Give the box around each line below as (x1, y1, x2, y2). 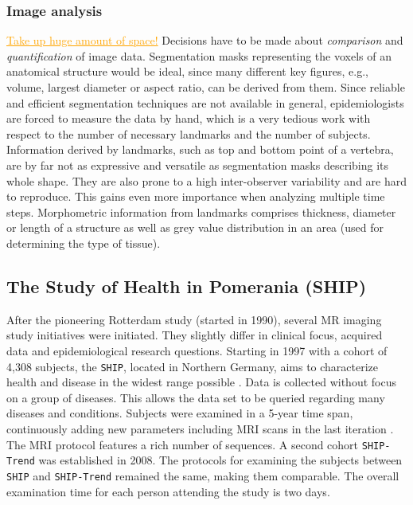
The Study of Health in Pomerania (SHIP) (6, 273, 367, 298)
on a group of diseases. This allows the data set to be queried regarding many (6, 389, 385, 405)
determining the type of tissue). (6, 234, 161, 251)
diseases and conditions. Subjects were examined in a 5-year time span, (6, 405, 353, 421)
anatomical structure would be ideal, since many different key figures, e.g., (6, 63, 368, 80)
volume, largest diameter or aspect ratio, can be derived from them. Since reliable (6, 79, 405, 95)
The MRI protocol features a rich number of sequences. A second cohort (6, 436, 359, 452)
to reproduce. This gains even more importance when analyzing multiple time (6, 188, 385, 205)
